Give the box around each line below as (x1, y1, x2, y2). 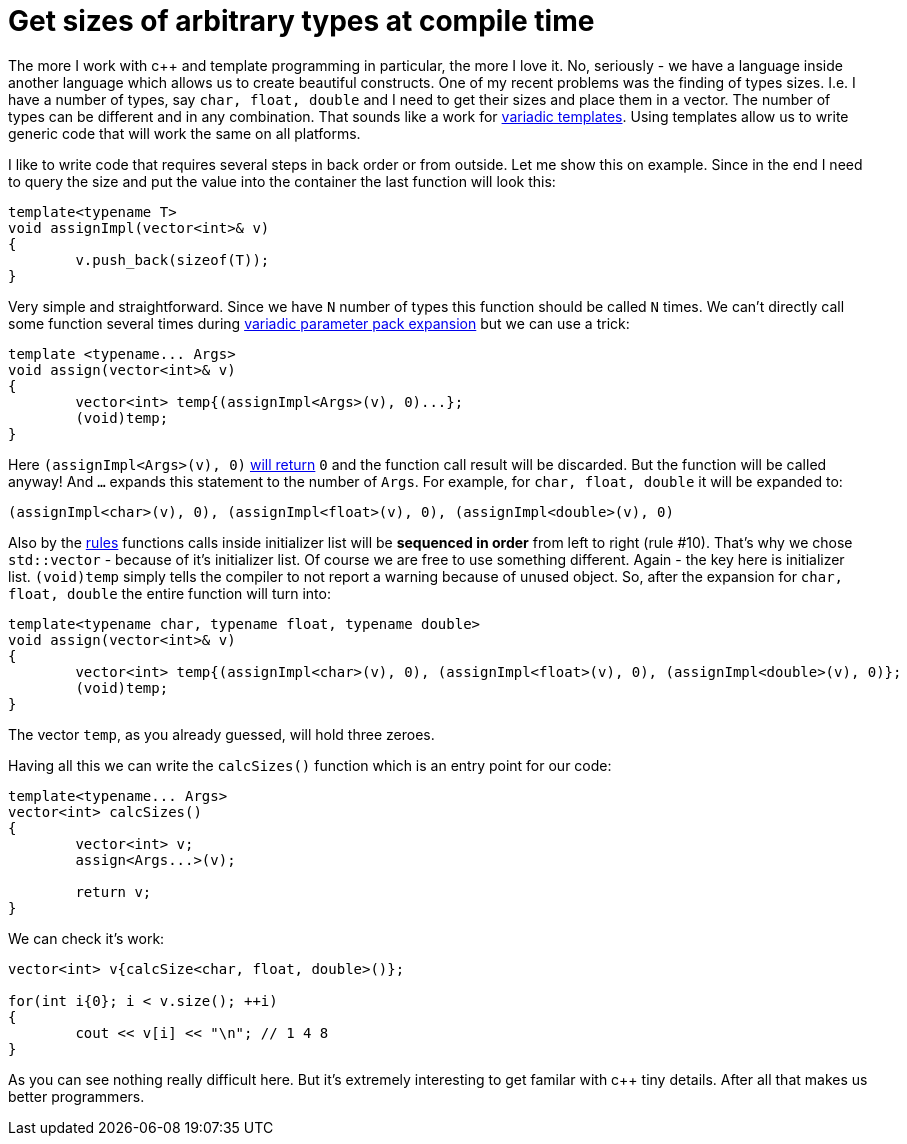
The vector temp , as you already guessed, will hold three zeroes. (8, 725, 435, 743)
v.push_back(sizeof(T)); (75, 251, 270, 268)
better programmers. (8, 1087, 145, 1105)
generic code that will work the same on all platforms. (8, 124, 361, 142)
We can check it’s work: (8, 929, 165, 947)
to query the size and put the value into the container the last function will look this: (8, 172, 556, 190)
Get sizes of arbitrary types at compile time (8, 4, 595, 38)
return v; (75, 883, 152, 900)
